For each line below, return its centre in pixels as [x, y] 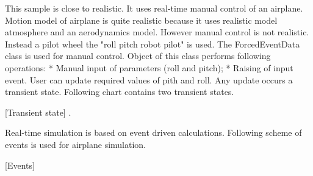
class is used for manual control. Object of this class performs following [138, 56]
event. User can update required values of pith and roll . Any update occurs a [149, 79]
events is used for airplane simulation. [75, 144]
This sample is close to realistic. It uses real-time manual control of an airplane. [154, 8]
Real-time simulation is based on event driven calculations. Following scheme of [153, 132]
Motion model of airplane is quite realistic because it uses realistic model [141, 20]
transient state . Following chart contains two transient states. [120, 92]
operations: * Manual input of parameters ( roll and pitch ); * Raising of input [149, 67]
